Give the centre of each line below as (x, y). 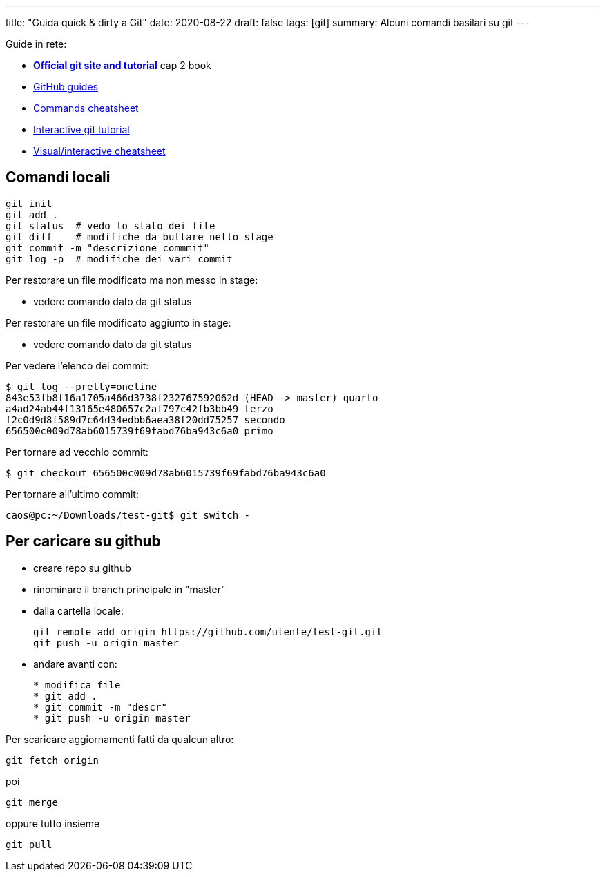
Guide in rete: (36, 44)
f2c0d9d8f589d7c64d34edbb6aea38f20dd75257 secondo (145, 420)
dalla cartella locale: (79, 610)
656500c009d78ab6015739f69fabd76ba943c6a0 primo (140, 431)
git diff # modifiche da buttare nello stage (140, 237)
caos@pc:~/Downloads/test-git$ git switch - (128, 515)
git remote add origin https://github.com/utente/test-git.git (208, 632)
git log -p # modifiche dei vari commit (119, 259)
